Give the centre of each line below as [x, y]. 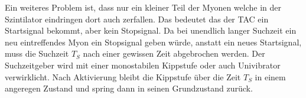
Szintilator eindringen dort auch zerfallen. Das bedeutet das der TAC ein [137, 19]
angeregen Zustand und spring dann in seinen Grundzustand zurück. [129, 88]
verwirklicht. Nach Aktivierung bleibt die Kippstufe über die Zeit [123, 76]
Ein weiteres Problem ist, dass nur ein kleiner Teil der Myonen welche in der [143, 7]
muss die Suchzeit [37, 53]
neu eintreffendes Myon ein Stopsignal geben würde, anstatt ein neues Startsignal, [153, 42]
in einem [270, 76]
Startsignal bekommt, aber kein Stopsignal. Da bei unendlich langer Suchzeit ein [151, 30]
